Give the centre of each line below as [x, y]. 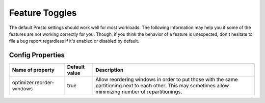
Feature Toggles [43, 13]
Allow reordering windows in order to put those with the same [167, 79]
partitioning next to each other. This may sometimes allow [162, 86]
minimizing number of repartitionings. [139, 92]
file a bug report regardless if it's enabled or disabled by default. [74, 41]
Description [109, 70]
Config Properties [37, 55]
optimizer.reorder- [33, 82]
